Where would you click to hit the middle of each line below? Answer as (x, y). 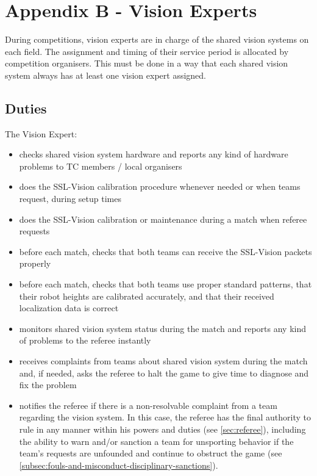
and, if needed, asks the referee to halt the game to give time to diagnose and (164, 373)
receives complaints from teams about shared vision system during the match (163, 361)
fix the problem (48, 385)
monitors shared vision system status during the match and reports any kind (163, 328)
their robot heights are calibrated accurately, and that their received (147, 296)
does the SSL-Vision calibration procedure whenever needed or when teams (160, 186)
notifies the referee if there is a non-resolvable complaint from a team (148, 405)
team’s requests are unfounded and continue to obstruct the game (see (151, 453)
